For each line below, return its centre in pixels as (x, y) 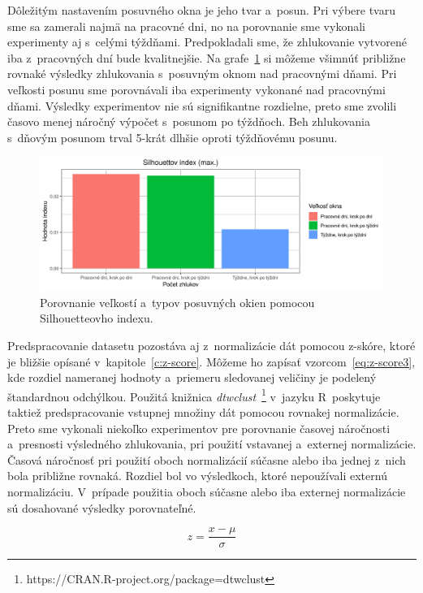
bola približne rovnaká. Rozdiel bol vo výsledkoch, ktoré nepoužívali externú (197, 476)
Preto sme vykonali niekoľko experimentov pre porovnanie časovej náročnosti (199, 428)
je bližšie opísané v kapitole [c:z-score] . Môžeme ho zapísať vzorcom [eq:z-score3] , (211, 361)
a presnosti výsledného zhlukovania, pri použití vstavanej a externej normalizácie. (212, 444)
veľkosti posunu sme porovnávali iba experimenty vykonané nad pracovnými (196, 89)
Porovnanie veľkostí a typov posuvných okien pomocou (177, 302)
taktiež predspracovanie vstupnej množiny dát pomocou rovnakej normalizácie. (203, 411)
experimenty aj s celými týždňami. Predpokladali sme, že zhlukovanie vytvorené (207, 42)
